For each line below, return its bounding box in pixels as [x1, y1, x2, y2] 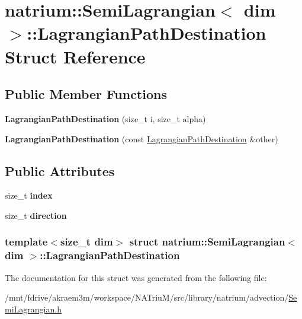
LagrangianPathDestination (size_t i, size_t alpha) [5, 112, 206, 125]
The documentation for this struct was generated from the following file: [5, 271, 267, 283]
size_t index [5, 189, 53, 202]
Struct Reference [5, 44, 146, 68]
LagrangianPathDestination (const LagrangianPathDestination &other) [5, 132, 278, 145]
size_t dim [60, 234, 113, 249]
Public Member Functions [5, 85, 167, 103]
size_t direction [5, 209, 67, 221]
